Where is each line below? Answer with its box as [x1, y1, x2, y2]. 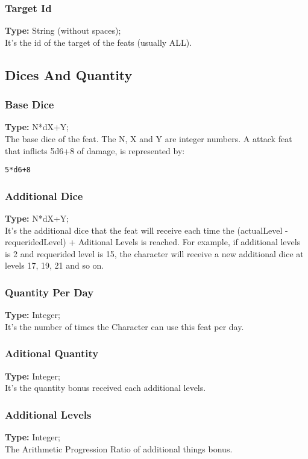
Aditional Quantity [5, 346, 99, 361]
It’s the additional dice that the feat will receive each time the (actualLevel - [5, 223, 288, 236]
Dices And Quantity [5, 65, 133, 84]
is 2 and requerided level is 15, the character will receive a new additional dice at [5, 247, 304, 260]
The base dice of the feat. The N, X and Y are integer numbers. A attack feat [5, 133, 292, 145]
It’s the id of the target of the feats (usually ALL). [5, 36, 192, 48]
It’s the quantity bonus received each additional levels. [5, 381, 206, 394]
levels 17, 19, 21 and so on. [5, 259, 104, 272]
